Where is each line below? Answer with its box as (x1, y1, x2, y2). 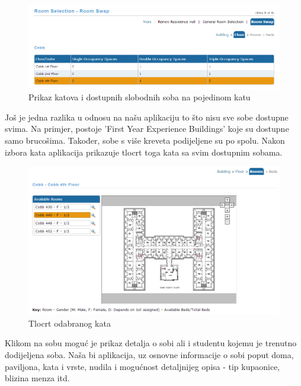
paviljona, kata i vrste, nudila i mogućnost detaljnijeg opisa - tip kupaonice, (5, 360, 280, 372)
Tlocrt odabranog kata (28, 317, 111, 329)
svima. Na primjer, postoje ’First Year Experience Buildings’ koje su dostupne (5, 122, 289, 135)
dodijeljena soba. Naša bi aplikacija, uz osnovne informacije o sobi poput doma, (5, 349, 294, 361)
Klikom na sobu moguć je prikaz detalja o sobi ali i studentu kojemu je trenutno (5, 337, 297, 349)
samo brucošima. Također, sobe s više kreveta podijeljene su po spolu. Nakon (5, 134, 285, 146)
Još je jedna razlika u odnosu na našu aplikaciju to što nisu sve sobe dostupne (5, 110, 289, 123)
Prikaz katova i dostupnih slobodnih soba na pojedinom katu (28, 91, 251, 103)
